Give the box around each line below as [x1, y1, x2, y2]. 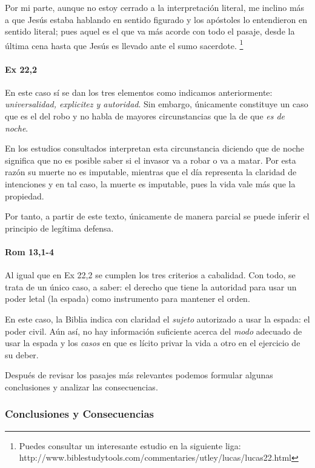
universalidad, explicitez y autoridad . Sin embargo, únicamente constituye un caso [5, 98, 308, 110]
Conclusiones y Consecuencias [5, 406, 154, 421]
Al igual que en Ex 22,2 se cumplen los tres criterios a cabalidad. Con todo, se [5, 269, 296, 281]
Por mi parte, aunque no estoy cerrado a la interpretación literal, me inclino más [5, 1, 305, 13]
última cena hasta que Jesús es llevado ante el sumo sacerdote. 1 [5, 37, 244, 52]
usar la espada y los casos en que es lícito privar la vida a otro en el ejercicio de [5, 336, 300, 349]
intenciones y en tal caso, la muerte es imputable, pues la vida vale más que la [5, 177, 296, 190]
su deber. [5, 348, 39, 361]
